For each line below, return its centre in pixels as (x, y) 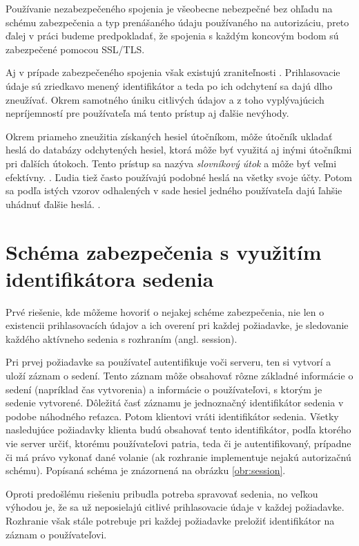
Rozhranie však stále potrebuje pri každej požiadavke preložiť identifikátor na (170, 520)
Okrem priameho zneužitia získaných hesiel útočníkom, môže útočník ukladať (169, 136)
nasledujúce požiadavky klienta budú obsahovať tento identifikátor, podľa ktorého (178, 430)
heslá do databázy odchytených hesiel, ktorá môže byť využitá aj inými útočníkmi (179, 150)
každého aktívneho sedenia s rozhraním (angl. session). (122, 338)
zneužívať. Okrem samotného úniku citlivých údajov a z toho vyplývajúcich (165, 99)
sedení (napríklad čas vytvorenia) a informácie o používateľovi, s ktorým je (164, 389)
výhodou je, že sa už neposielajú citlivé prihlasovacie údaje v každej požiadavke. (175, 507)
